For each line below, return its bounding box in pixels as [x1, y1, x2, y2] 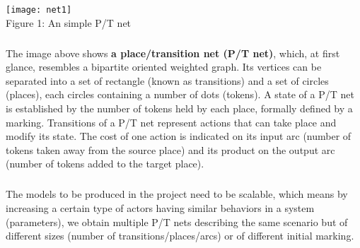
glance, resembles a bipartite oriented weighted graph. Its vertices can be [6, 59, 322, 74]
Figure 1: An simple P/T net [6, 15, 132, 30]
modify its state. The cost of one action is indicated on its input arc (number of [6, 129, 352, 143]
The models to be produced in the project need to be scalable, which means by [6, 187, 348, 201]
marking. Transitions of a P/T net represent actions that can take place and [6, 114, 337, 129]
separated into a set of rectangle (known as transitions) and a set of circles [6, 73, 329, 88]
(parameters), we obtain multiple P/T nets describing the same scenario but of [6, 214, 348, 229]
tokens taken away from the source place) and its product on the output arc [6, 142, 335, 157]
